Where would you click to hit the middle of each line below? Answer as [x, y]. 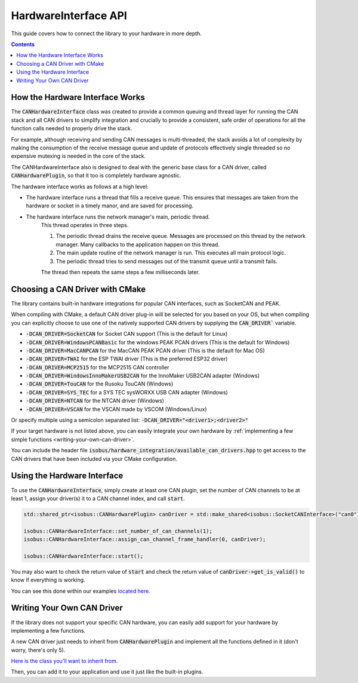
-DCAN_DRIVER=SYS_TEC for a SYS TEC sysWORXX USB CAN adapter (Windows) [127, 392]
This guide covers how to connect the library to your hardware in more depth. [107, 33]
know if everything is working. [48, 580]
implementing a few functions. [48, 630]
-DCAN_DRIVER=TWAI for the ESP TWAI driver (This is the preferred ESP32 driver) [127, 359]
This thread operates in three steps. [85, 225]
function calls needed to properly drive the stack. [72, 128]
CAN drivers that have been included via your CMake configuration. [94, 459]
